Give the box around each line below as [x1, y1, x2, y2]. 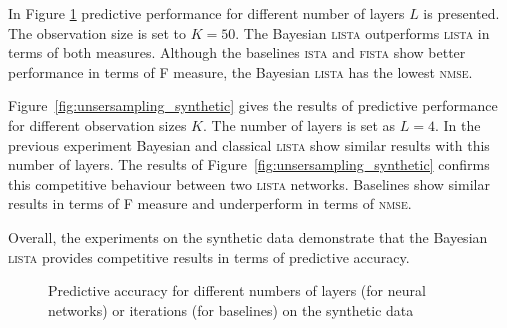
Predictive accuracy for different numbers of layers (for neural [48, 280, 426, 301]
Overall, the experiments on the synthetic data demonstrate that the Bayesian [8, 226, 488, 247]
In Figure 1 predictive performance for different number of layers [8, 3, 405, 23]
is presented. [423, 3, 500, 23]
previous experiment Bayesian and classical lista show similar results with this [8, 134, 490, 155]
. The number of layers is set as [203, 114, 396, 135]
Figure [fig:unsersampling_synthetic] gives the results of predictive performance [8, 95, 498, 116]
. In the [434, 114, 481, 135]
